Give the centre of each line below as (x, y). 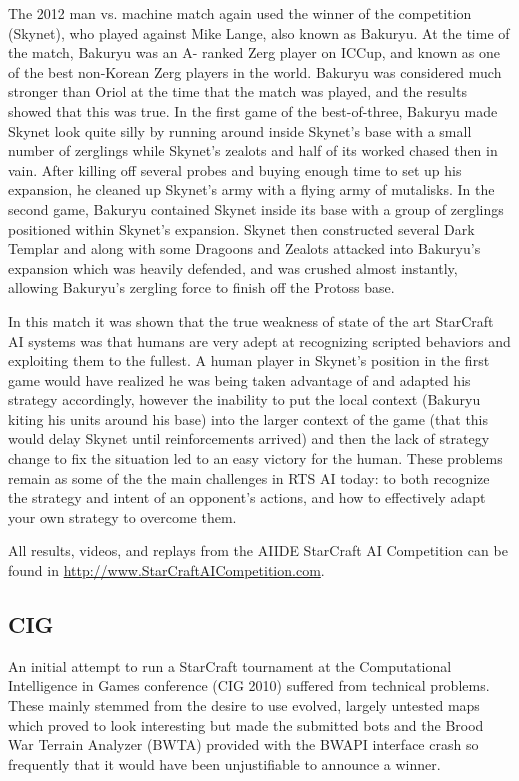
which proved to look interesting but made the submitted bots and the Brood (246, 724)
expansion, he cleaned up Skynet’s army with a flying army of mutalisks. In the (251, 189)
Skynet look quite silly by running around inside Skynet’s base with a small (240, 130)
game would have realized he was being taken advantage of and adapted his (239, 379)
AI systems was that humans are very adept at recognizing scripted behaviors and (259, 340)
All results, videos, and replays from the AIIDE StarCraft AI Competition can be (258, 550)
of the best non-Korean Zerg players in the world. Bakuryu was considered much (255, 71)
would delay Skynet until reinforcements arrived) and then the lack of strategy (249, 438)
